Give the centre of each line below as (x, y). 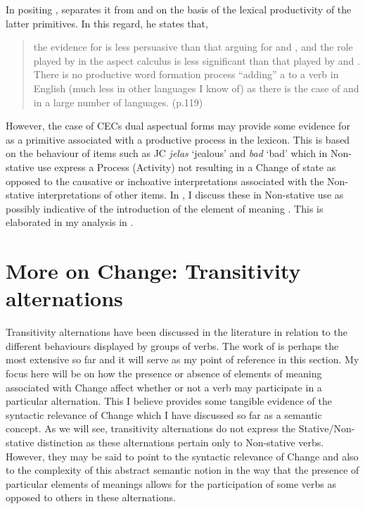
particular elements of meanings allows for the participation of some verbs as (171, 483)
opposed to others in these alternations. (91, 497)
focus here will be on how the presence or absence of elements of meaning (164, 373)
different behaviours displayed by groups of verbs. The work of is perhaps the (172, 345)
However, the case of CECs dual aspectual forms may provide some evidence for (178, 126)
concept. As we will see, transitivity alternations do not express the (151, 428)
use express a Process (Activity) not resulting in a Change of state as (187, 166)
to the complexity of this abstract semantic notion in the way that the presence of (182, 470)
